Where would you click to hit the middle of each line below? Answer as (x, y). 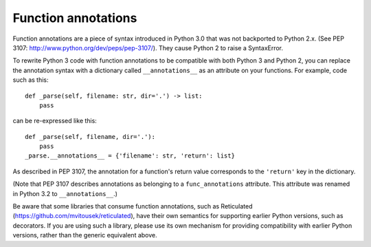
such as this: (31, 80)
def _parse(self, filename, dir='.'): (90, 137)
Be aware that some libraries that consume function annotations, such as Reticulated (133, 206)
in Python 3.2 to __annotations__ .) (65, 193)
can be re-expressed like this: (55, 121)
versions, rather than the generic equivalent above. (85, 235)
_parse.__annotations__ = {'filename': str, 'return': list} (130, 156)
